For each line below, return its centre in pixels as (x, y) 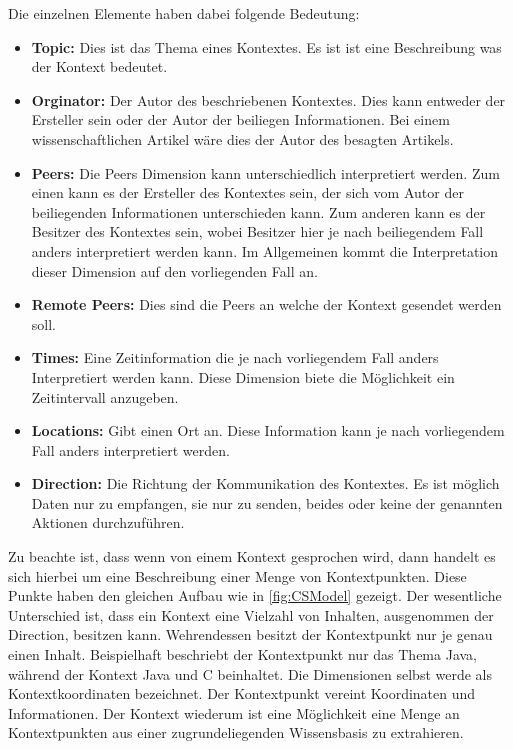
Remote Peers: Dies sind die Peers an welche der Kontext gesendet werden (266, 304)
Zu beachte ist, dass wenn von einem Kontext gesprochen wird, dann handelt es (252, 556)
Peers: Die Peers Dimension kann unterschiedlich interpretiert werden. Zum (265, 172)
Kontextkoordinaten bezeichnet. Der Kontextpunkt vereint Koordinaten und (242, 693)
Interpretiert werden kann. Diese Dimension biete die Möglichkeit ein (243, 376)
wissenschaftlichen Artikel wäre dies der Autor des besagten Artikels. (242, 138)
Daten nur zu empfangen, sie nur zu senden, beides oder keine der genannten (267, 502)
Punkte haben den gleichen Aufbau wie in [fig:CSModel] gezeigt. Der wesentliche (255, 595)
